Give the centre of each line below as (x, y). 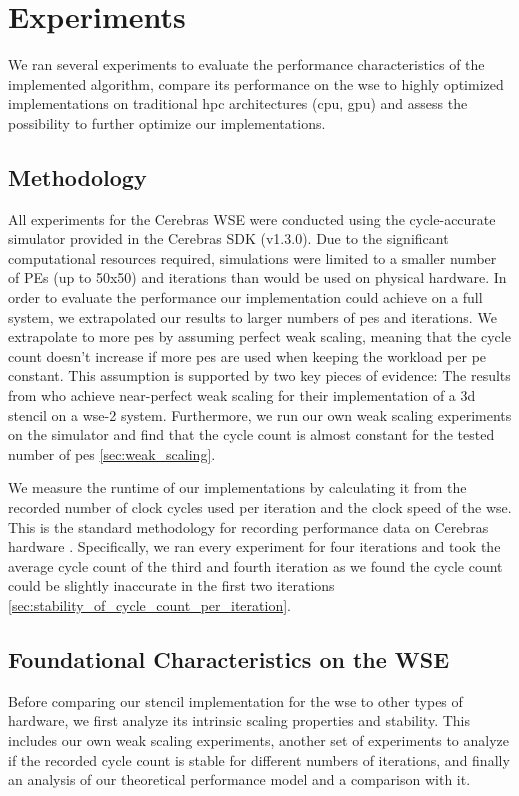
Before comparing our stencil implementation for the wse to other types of (235, 700)
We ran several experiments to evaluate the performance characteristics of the (246, 64)
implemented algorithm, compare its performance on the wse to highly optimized (256, 83)
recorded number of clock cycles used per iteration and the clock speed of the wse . (260, 507)
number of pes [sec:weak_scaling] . (112, 453)
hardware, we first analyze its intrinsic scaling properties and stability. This (239, 720)
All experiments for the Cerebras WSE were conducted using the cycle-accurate (252, 218)
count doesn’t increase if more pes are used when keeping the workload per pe (247, 355)
